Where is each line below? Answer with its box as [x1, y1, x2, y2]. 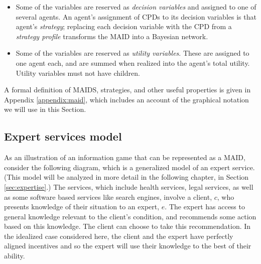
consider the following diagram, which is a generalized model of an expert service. [4, 162, 255, 172]
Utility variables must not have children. [16, 67, 140, 78]
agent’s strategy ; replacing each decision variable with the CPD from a [16, 21, 232, 32]
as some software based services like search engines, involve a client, [4, 191, 212, 202]
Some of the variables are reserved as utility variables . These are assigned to [16, 48, 249, 58]
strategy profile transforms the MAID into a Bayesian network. [16, 31, 208, 41]
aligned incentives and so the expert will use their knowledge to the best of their [4, 240, 251, 251]
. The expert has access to [165, 201, 245, 212]
